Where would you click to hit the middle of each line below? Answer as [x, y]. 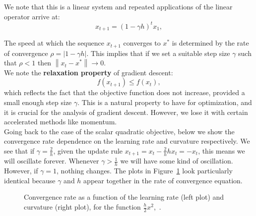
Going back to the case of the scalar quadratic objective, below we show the [119, 131]
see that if [19, 150]
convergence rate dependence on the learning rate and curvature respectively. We [127, 141]
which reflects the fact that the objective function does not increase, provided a [125, 92]
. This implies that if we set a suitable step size [158, 53]
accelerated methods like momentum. [61, 122]
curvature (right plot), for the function [82, 207]
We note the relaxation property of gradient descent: [89, 72]
